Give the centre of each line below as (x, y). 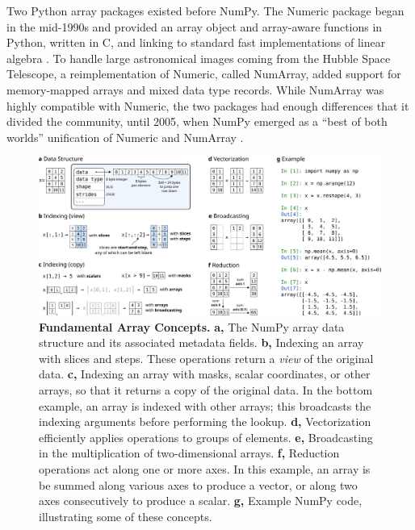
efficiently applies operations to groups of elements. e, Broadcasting (206, 437)
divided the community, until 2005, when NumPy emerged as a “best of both (197, 121)
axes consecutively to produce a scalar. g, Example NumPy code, (201, 501)
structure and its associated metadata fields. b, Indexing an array (201, 342)
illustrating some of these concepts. (126, 516)
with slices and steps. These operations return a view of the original (206, 358)
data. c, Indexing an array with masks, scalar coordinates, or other (205, 374)
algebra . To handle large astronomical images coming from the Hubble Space (199, 58)
